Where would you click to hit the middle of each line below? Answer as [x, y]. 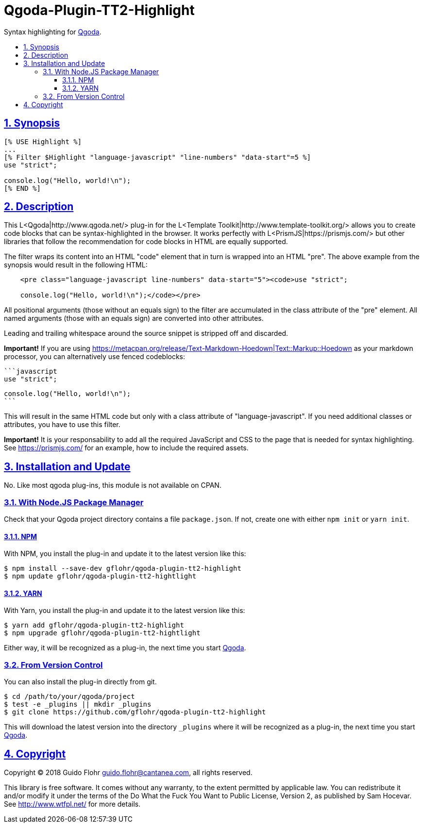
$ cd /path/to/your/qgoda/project [69, 697]
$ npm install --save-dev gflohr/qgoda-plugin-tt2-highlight [123, 569]
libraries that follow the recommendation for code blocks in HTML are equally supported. [146, 242]
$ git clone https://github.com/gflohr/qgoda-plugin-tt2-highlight [135, 712]
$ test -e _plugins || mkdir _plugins [78, 704]
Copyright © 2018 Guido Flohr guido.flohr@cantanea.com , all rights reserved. [128, 773]
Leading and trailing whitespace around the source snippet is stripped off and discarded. [146, 333]
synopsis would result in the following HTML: [76, 265]
